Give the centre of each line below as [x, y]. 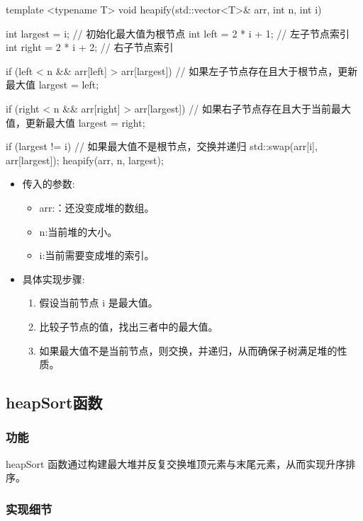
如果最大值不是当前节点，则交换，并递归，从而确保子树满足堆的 [188, 350]
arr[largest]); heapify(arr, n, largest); [85, 160]
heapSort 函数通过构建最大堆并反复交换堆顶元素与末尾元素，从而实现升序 [176, 463]
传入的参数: [49, 184]
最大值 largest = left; [52, 85]
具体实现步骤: [54, 279]
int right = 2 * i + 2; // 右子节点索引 [90, 47]
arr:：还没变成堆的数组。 [97, 207]
